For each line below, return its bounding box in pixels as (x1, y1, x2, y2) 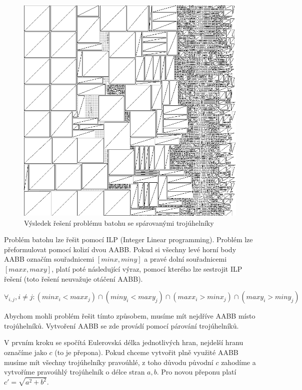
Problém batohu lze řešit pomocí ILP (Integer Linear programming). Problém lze (4, 234, 253, 245)
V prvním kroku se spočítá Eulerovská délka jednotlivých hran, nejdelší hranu (4, 337, 243, 348)
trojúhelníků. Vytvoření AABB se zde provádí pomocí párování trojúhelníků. (4, 320, 239, 331)
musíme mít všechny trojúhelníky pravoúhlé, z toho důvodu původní (4, 357, 213, 367)
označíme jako (4, 347, 47, 357)
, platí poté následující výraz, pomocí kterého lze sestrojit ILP (51, 263, 242, 274)
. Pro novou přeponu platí (156, 367, 236, 377)
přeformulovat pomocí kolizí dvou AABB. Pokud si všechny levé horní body (4, 244, 236, 254)
